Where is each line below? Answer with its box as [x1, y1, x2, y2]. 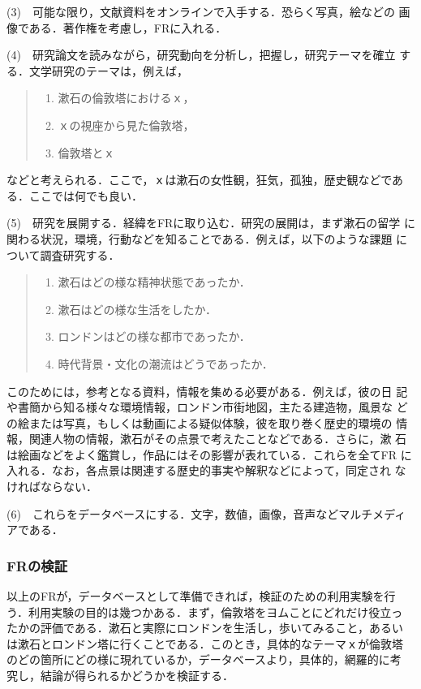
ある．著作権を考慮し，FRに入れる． [28, 19, 227, 36]
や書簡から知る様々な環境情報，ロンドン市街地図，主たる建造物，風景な [6, 398, 393, 416]
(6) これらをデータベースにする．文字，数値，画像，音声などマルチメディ [6, 505, 406, 522]
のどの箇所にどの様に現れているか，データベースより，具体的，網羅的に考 [6, 651, 402, 668]
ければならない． [6, 478, 97, 495]
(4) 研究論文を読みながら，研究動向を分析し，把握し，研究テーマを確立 [6, 46, 396, 63]
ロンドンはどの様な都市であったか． [58, 328, 251, 345]
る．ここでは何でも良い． [6, 187, 143, 204]
